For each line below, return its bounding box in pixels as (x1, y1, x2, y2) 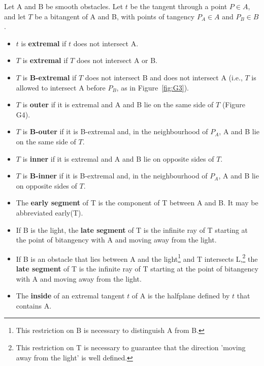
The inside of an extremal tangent (16, 290, 125, 301)
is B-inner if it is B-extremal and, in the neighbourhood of (22, 170, 208, 181)
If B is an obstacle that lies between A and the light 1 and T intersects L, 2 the (16, 252, 258, 264)
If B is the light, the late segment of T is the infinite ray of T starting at (16, 224, 248, 235)
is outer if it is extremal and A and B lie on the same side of (22, 99, 214, 110)
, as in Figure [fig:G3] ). (116, 82, 189, 93)
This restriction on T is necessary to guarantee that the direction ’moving (16, 342, 246, 352)
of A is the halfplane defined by (131, 290, 230, 301)
